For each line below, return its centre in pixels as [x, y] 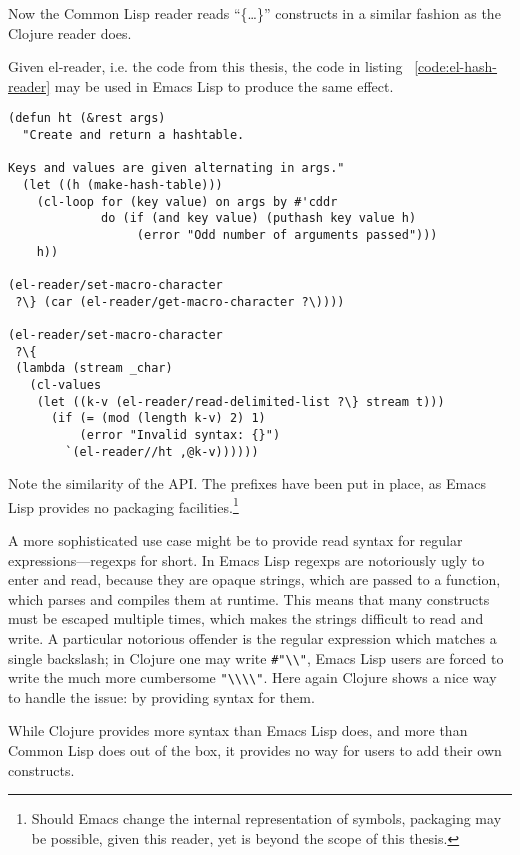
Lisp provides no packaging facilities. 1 [123, 505]
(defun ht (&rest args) [87, 118]
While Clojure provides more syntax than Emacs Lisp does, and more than [238, 730]
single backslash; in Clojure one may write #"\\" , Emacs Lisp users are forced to [256, 657]
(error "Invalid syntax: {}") [180, 434]
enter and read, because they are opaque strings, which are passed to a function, [254, 579]
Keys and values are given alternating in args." [176, 168]
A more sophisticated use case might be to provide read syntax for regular [235, 540]
